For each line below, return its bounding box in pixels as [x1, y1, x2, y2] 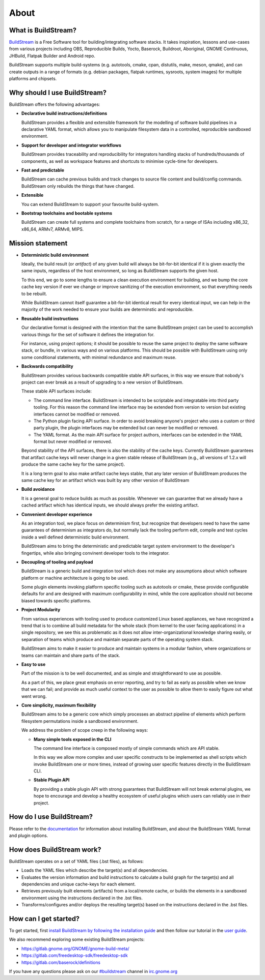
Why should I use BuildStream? [9, 89, 106, 97]
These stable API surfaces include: [21, 388, 92, 394]
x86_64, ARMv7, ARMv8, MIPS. [21, 226, 84, 232]
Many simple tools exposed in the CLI [33, 736, 111, 742]
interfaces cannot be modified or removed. [33, 411, 120, 417]
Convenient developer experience [21, 511, 93, 517]
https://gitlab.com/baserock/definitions [21, 959, 101, 965]
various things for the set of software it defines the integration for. [21, 331, 155, 337]
